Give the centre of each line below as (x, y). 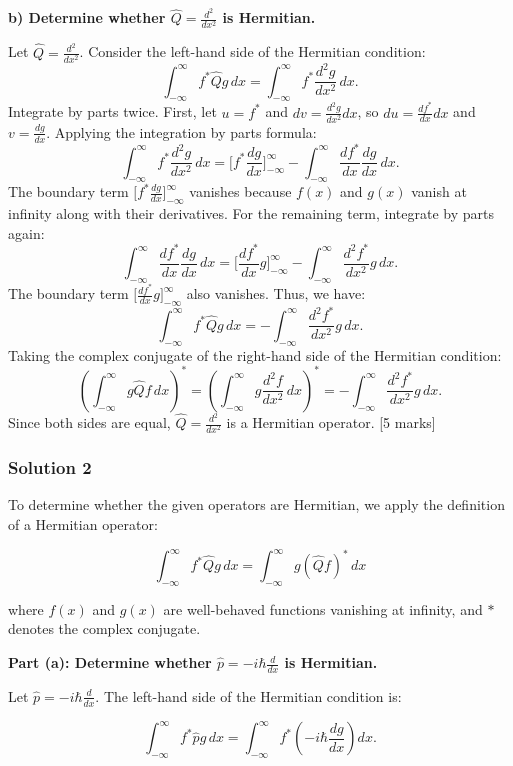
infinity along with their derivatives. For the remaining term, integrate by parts (251, 213)
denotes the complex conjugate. (104, 628)
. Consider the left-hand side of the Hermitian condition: (252, 51)
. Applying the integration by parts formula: (181, 131)
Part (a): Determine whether (110, 662)
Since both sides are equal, (89, 422)
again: (26, 232)
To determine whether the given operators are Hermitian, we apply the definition (256, 504)
